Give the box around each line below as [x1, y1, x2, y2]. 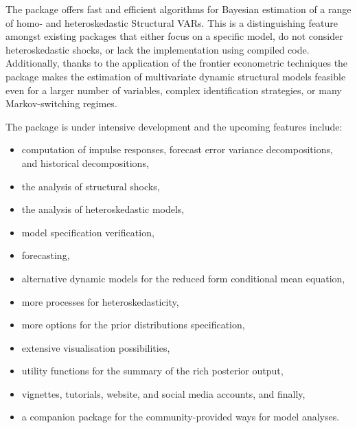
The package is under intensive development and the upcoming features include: [5, 119, 343, 133]
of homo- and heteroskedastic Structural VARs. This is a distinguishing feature [5, 15, 338, 30]
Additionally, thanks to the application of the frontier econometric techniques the [5, 56, 348, 70]
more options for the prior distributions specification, [21, 317, 245, 332]
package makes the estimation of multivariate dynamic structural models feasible [5, 69, 346, 83]
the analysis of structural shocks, [21, 179, 160, 193]
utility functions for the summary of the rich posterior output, [21, 363, 284, 378]
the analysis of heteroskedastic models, [21, 202, 185, 216]
